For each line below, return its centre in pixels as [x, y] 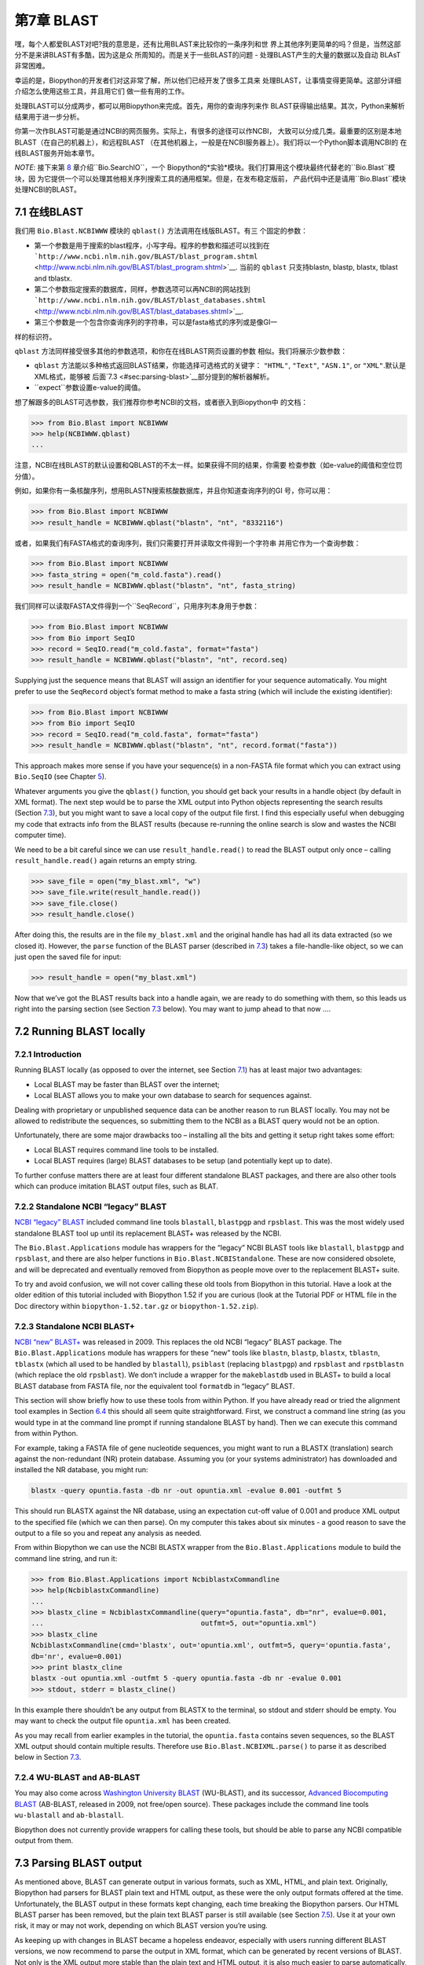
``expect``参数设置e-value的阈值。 [90, 387]
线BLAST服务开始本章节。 [57, 153]
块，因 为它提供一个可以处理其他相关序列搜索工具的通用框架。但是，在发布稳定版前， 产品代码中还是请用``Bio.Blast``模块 [210, 178]
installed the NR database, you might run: [81, 1470]
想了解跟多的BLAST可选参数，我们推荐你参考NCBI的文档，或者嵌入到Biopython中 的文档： [161, 402]
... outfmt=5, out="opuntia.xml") [174, 1623]
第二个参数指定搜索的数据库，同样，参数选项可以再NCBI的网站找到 [142, 289]
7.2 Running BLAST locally [80, 1032]
